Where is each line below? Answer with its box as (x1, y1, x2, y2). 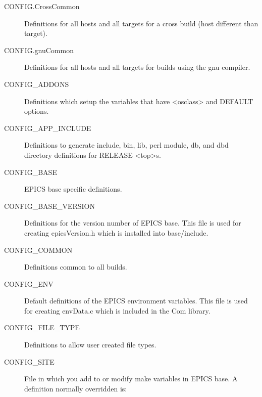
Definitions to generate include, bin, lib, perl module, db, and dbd (24, 140, 229, 150)
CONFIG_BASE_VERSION (4, 200, 95, 211)
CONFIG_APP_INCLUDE (4, 122, 91, 133)
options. (24, 106, 49, 116)
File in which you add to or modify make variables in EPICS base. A (24, 373, 238, 384)
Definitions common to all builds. (24, 261, 127, 272)
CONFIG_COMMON (4, 244, 73, 255)
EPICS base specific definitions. (24, 184, 122, 194)
